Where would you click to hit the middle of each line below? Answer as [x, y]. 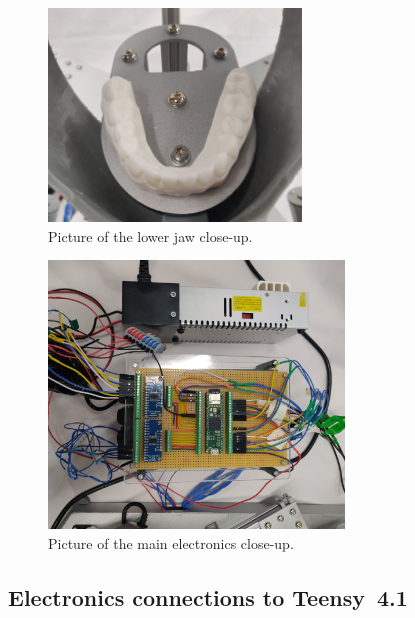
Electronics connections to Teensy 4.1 [208, 596]
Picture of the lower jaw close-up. [150, 235]
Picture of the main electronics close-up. [171, 542]
